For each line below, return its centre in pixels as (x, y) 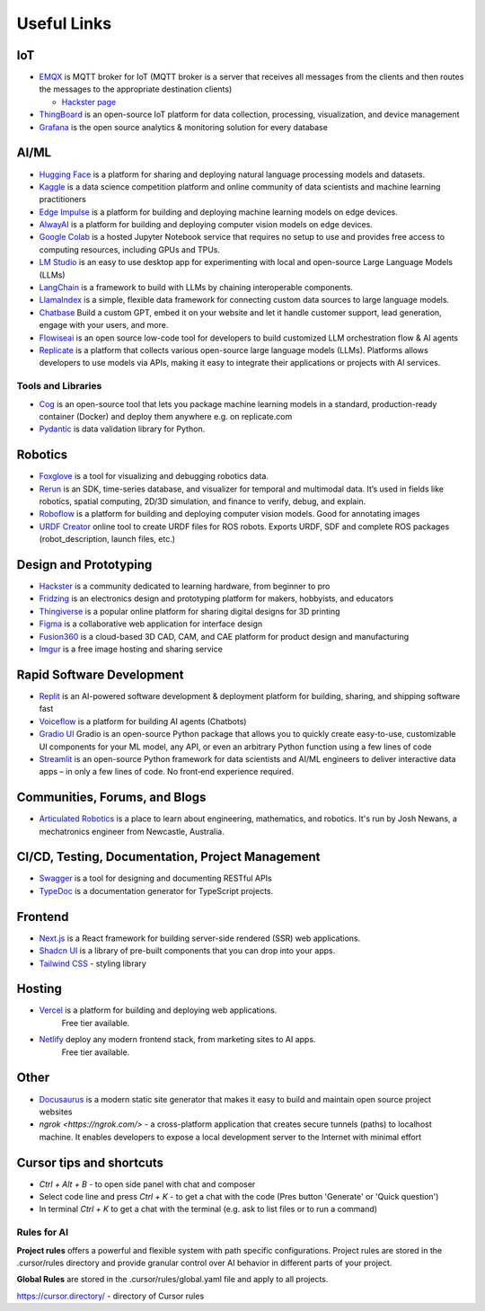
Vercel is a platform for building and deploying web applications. (158, 1010)
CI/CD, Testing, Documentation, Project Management (168, 857)
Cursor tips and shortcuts (90, 1162)
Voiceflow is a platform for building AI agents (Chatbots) (143, 721)
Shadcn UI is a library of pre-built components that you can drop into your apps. (187, 951)
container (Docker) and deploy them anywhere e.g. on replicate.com (166, 416)
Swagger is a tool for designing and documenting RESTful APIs (156, 878)
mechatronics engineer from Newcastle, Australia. (132, 831)
